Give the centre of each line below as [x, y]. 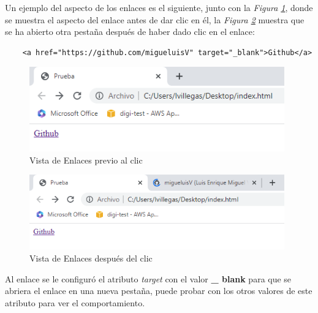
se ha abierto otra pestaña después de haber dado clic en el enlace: [130, 32]
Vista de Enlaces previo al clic [86, 160]
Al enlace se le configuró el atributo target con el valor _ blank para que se [148, 278]
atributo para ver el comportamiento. [75, 302]
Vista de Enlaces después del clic [91, 258]
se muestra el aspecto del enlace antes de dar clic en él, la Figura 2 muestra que [155, 19]
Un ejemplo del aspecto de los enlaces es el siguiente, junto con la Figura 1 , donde [159, 7]
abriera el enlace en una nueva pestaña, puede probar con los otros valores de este [159, 291]
